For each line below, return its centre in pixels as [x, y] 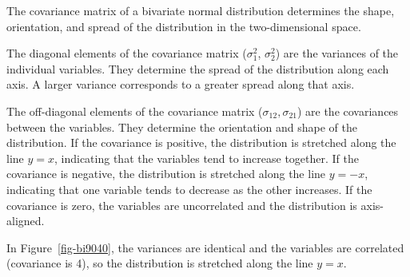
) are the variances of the [337, 53]
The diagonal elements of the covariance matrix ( [127, 53]
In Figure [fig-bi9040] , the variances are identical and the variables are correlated [205, 247]
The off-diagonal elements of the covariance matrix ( [135, 111]
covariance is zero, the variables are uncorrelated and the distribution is [182, 205]
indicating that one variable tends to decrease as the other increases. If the [189, 189]
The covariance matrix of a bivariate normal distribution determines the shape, [201, 10]
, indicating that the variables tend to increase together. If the [207, 158]
